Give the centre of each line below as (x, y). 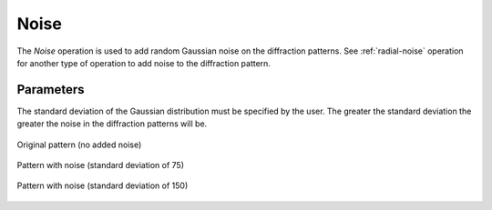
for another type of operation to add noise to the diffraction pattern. (143, 63)
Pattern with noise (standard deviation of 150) (102, 185)
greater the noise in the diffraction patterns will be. (112, 124)
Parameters (51, 90)
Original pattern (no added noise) (79, 145)
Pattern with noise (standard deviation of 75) (101, 165)
